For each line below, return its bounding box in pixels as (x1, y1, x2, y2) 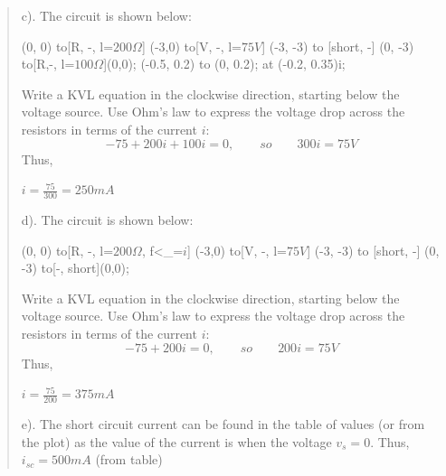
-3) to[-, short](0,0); (21, 258, 129, 277)
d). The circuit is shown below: (21, 210, 194, 229)
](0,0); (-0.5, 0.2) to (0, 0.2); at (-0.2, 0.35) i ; (103, 54, 346, 73)
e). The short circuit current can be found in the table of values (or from (21, 414, 425, 433)
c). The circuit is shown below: (21, 6, 192, 24)
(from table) (95, 450, 163, 469)
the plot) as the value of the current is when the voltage (21, 432, 332, 451)
